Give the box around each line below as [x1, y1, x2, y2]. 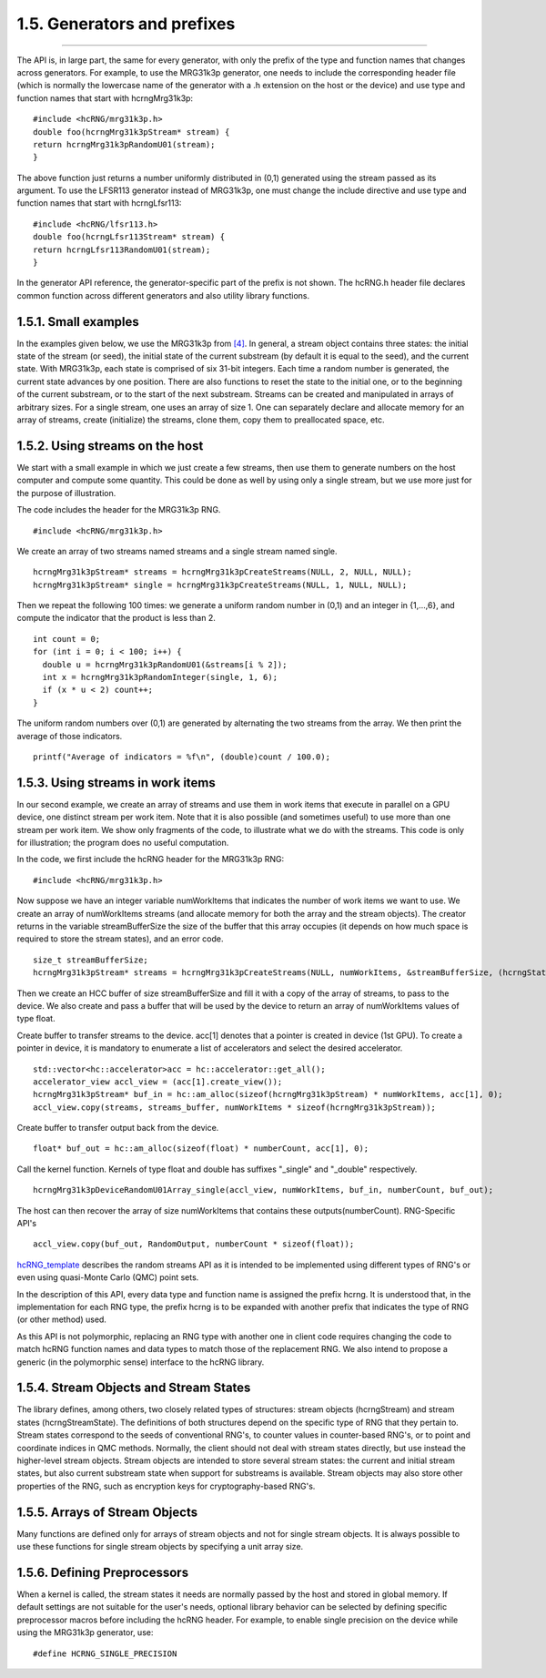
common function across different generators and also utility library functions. [16, 290, 309, 300]
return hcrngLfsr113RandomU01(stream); [33, 244, 211, 255]
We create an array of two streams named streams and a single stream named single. [16, 545, 338, 556]
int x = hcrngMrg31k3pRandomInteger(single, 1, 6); [42, 672, 278, 683]
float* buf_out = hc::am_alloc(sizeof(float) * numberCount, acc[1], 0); [33, 1144, 369, 1154]
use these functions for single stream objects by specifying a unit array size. [16, 1541, 304, 1552]
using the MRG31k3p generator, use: [16, 1627, 154, 1638]
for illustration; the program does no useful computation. [16, 838, 229, 849]
